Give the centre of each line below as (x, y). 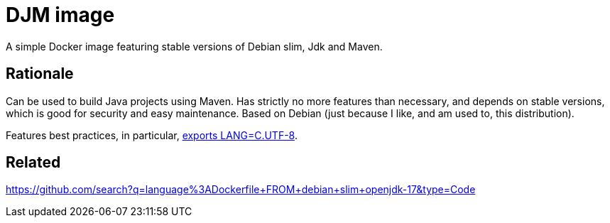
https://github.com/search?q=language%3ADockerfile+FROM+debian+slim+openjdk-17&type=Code (241, 190)
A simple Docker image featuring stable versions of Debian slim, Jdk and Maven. (194, 46)
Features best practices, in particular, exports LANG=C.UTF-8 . (152, 135)
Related (33, 163)
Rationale (40, 74)
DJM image (60, 15)
